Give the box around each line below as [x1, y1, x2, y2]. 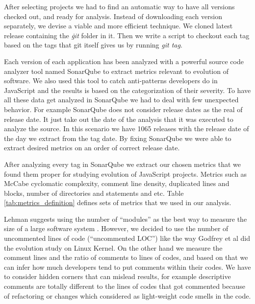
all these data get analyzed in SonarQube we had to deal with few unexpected [4, 94, 239, 105]
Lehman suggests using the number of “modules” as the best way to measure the [4, 213, 247, 224]
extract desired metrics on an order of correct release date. [4, 142, 180, 153]
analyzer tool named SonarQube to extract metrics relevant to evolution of [4, 66, 229, 76]
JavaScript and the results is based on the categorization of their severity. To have [4, 85, 251, 95]
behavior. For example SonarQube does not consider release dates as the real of [4, 104, 243, 114]
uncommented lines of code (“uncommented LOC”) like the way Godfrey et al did [4, 233, 251, 243]
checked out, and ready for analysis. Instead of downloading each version [4, 11, 222, 21]
